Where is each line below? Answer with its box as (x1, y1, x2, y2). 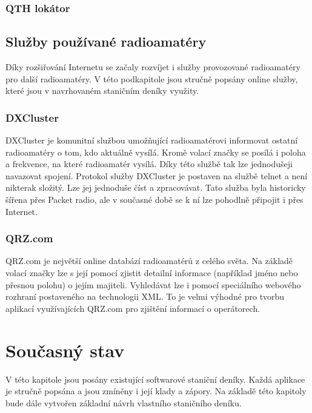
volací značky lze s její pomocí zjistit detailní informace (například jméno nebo (5, 266, 298, 279)
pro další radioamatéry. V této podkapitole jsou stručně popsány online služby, (5, 72, 298, 85)
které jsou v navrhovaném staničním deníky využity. (5, 84, 199, 97)
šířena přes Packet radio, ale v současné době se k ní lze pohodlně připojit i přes (5, 193, 304, 206)
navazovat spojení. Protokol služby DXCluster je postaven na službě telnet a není (5, 169, 308, 182)
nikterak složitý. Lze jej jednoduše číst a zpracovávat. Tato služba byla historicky (5, 181, 306, 194)
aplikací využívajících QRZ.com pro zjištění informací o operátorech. (5, 302, 261, 314)
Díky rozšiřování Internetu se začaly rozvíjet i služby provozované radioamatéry (5, 61, 300, 73)
